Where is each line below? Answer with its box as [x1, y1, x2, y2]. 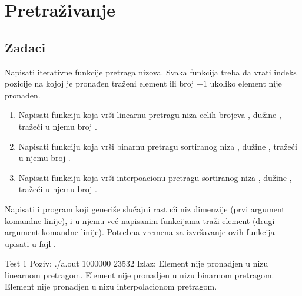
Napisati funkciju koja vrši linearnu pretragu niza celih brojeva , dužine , [18, 108, 281, 121]
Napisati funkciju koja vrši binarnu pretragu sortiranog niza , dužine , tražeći [18, 140, 297, 152]
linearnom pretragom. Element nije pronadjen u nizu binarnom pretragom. [5, 268, 274, 281]
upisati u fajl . [5, 237, 56, 249]
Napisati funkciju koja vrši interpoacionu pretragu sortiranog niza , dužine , [18, 171, 292, 183]
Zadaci [5, 38, 46, 56]
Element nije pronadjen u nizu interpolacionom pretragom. [5, 280, 217, 292]
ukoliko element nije [210, 77, 282, 90]
